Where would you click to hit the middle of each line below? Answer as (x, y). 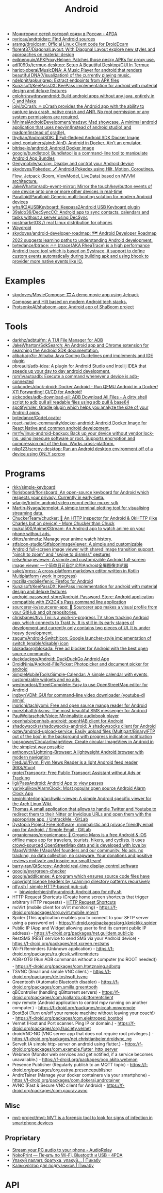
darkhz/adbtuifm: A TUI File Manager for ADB (57, 340)
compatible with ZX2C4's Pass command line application (69, 602)
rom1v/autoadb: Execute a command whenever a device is (70, 377)
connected (23, 381)
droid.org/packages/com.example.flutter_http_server (65, 1049)
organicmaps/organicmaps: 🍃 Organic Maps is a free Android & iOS (79, 835)
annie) (18, 700)
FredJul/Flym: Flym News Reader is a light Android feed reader (75, 762)
